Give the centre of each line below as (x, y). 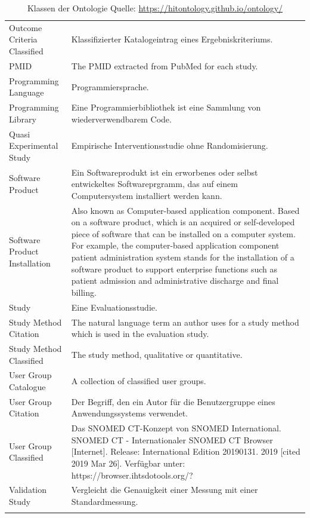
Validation (28, 490)
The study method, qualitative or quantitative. (157, 354)
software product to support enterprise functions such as (174, 269)
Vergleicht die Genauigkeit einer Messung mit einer (165, 490)
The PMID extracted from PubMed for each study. (165, 65)
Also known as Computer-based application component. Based (185, 210)
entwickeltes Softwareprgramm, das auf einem (154, 184)
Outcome (26, 27)
